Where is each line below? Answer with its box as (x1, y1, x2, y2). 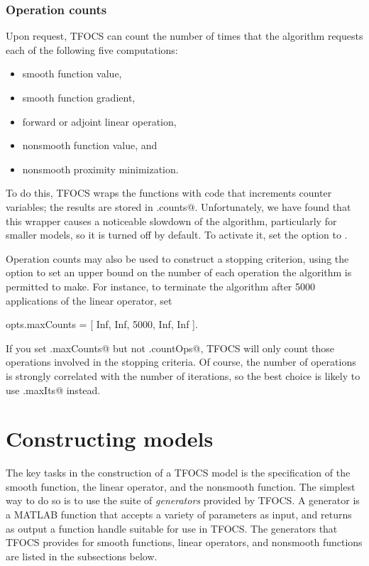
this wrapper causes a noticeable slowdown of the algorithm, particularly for (6, 213, 337, 228)
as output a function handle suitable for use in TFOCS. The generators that (6, 521, 338, 535)
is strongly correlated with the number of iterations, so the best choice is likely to (6, 368, 360, 383)
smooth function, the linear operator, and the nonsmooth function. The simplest (6, 479, 356, 494)
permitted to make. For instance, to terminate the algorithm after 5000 (6, 278, 316, 293)
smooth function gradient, (22, 90, 136, 104)
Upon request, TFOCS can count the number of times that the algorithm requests (6, 28, 363, 43)
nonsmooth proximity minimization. (22, 161, 179, 176)
